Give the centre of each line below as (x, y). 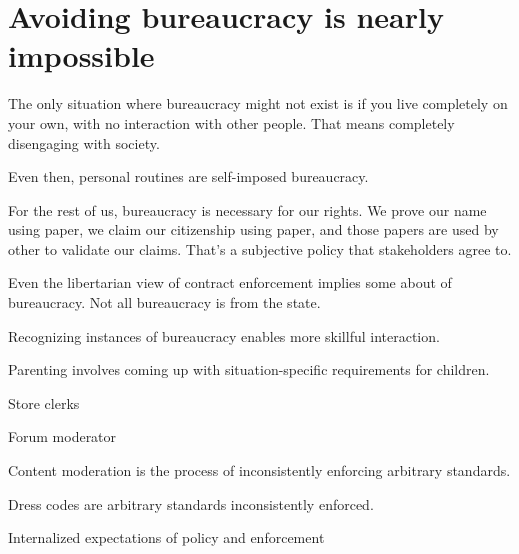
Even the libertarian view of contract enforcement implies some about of (230, 282)
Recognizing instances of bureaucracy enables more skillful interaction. (224, 335)
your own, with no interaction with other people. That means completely (231, 122)
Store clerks (44, 402)
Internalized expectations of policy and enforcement (166, 537)
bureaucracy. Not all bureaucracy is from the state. (164, 302)
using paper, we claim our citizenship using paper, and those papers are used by (253, 229)
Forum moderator (62, 436)
